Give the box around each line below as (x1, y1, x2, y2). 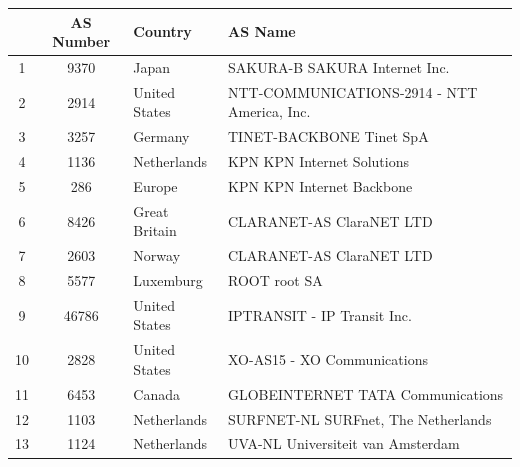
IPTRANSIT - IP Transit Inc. (227, 304, 412, 325)
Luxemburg (133, 270, 203, 291)
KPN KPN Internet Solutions (227, 151, 409, 172)
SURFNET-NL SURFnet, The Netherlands (227, 408, 492, 429)
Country (133, 21, 192, 42)
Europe (133, 175, 178, 196)
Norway (133, 245, 181, 266)
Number (52, 31, 111, 52)
